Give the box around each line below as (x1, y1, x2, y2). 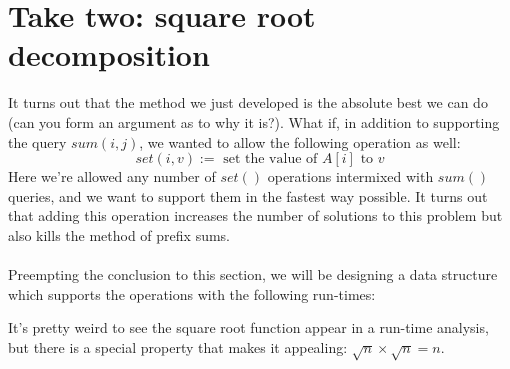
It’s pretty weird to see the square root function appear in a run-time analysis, (8, 317, 489, 338)
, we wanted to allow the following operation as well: (139, 131, 461, 152)
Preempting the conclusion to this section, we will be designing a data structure (8, 264, 498, 285)
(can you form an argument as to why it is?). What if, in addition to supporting (8, 111, 500, 132)
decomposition (8, 34, 210, 75)
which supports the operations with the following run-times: (8, 283, 376, 304)
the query (8, 131, 67, 152)
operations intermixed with (267, 166, 434, 187)
